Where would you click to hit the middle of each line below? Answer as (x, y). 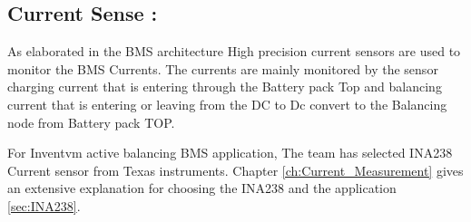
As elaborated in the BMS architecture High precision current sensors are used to (234, 51)
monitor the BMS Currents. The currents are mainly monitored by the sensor (223, 68)
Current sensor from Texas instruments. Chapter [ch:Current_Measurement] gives (235, 170)
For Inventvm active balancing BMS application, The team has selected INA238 (230, 153)
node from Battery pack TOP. (91, 122)
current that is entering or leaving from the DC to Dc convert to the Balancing (227, 104)
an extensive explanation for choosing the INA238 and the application (202, 188)
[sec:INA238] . (44, 205)
